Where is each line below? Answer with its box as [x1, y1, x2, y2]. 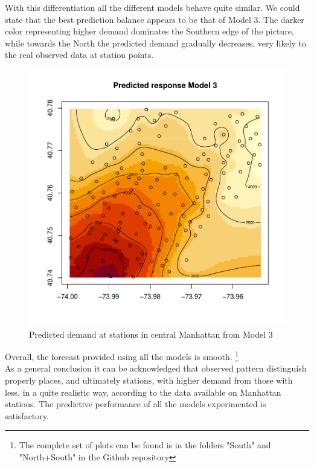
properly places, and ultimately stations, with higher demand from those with [5, 374, 293, 386]
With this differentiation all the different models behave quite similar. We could [5, 1, 300, 13]
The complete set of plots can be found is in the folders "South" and [19, 439, 271, 451]
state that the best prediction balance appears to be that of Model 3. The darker [5, 13, 304, 25]
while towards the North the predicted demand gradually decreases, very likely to [5, 36, 307, 49]
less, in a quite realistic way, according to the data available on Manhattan [5, 385, 281, 398]
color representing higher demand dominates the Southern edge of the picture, [5, 25, 294, 37]
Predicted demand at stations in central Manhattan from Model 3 [29, 327, 273, 340]
